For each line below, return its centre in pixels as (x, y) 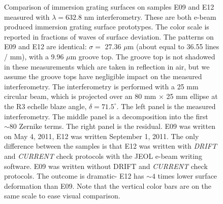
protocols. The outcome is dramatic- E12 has (74, 176)
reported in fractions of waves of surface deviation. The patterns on (109, 36)
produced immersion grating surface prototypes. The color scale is (107, 27)
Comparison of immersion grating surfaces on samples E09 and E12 (109, 7)
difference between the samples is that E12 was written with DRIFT (110, 146)
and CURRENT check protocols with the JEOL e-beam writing (103, 156)
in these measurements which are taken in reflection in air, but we (107, 66)
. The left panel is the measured (166, 106)
